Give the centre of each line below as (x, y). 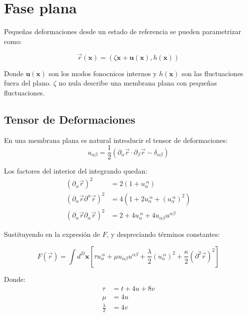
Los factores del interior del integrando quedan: (76, 171)
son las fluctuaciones (212, 73)
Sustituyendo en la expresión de (52, 234)
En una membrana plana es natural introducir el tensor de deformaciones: (116, 140)
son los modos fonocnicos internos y (103, 73)
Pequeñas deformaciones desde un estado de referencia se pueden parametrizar (123, 31)
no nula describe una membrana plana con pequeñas (138, 83)
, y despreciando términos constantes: (163, 234)
